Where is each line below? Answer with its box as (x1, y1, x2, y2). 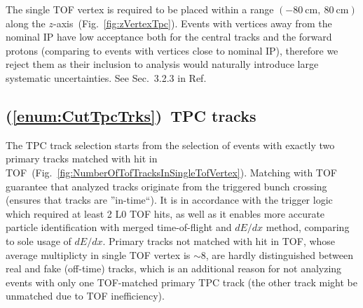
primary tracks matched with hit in (6, 151, 158, 166)
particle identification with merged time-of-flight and (6, 220, 232, 234)
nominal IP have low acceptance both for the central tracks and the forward (6, 29, 332, 44)
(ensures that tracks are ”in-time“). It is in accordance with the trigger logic (6, 192, 333, 207)
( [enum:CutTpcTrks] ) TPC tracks (6, 104, 256, 126)
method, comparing (266, 220, 350, 234)
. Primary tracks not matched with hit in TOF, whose (102, 233, 336, 248)
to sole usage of (6, 233, 71, 248)
